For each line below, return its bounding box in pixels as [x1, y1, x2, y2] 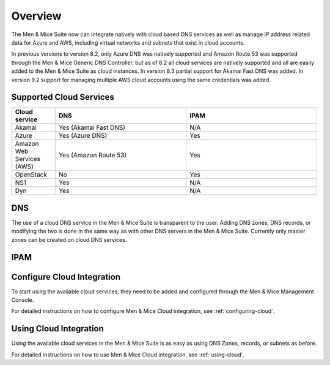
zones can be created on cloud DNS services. [11, 236, 127, 243]
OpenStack [15, 170, 48, 179]
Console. [11, 296, 34, 304]
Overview [11, 9, 62, 23]
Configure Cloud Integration [11, 271, 120, 282]
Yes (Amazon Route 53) [58, 151, 127, 159]
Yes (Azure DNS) [58, 132, 108, 140]
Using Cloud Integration [11, 323, 104, 334]
